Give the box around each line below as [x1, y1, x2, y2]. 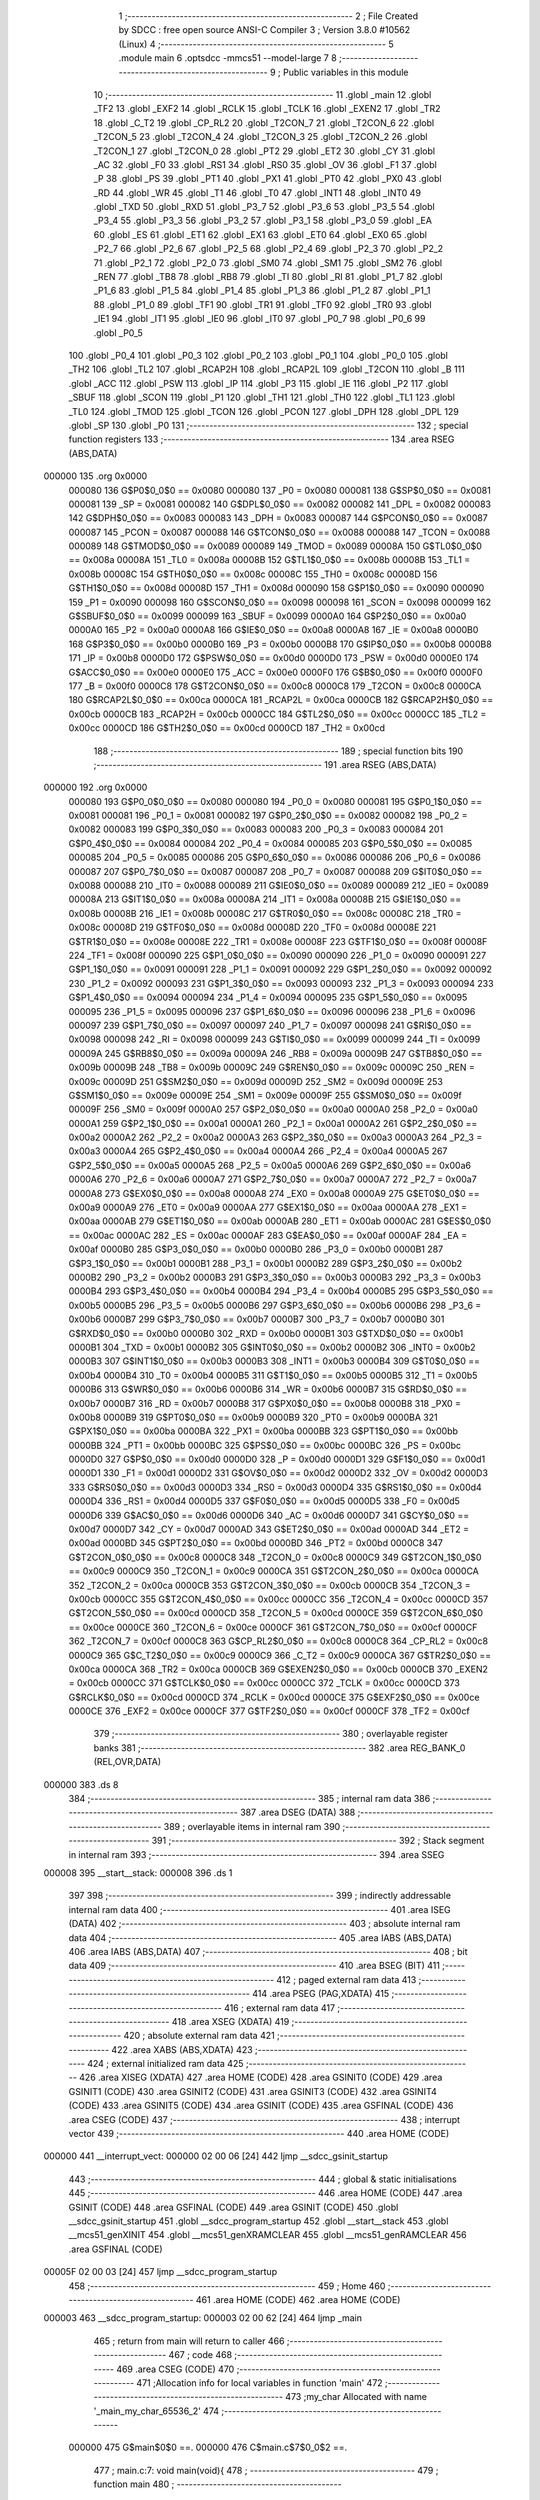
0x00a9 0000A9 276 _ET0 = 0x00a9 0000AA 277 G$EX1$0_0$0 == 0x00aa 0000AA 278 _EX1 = [68, 1201, 468, 1214]
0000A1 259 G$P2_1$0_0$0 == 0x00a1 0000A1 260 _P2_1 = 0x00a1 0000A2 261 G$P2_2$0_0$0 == [68, 1117, 478, 1129]
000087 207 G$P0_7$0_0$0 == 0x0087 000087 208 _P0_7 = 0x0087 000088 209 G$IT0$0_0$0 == [68, 865, 483, 877]
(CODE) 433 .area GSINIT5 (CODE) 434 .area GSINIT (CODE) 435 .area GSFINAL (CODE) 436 [68, 2100, 454, 2112]
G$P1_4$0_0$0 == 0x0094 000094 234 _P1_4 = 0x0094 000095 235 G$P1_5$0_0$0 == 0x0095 [68, 991, 468, 1004]
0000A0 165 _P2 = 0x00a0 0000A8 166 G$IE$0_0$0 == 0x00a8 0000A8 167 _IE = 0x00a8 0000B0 [68, 624, 479, 636]
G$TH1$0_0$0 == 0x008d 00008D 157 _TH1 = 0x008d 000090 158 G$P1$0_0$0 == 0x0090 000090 [68, 582, 485, 594]
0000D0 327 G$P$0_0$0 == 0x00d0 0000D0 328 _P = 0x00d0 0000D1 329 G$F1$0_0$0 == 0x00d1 [68, 1453, 486, 1465]
